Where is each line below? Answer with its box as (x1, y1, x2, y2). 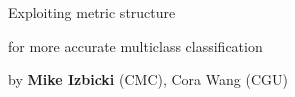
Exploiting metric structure (8, 2, 176, 22)
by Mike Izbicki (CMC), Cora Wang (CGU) (8, 69, 288, 90)
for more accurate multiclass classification (8, 35, 263, 56)
